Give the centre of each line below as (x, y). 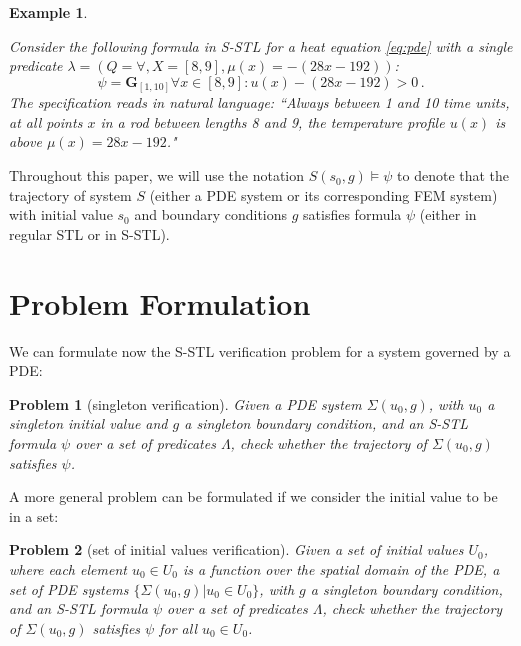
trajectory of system (70, 194)
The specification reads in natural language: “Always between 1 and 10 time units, (259, 102)
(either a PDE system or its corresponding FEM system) (323, 194)
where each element (68, 568)
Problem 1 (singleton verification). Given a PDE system (185, 403)
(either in (448, 214)
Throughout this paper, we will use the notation (157, 175)
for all (178, 627)
